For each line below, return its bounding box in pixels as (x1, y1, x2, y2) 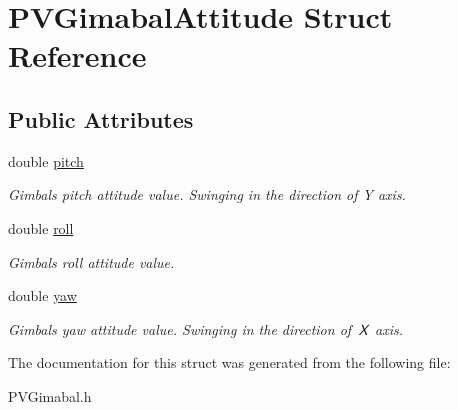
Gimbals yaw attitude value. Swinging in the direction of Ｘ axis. (8, 318, 404, 339)
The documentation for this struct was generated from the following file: (8, 352, 451, 373)
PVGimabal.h (8, 385, 92, 406)
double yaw (8, 285, 77, 306)
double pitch (8, 150, 84, 171)
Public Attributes (8, 103, 194, 134)
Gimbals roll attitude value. (8, 251, 175, 272)
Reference (8, 35, 147, 76)
